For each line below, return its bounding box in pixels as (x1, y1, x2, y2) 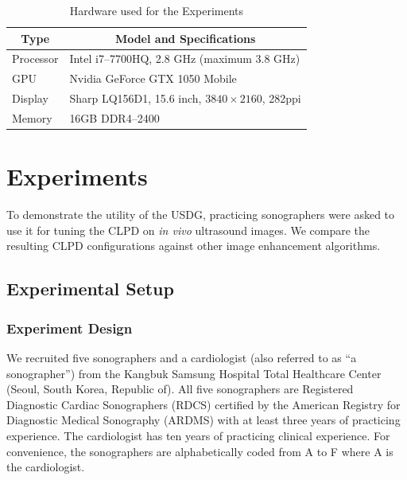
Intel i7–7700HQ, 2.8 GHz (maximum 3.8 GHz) (69, 50, 300, 67)
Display (12, 90, 48, 107)
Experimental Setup (6, 276, 174, 301)
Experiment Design (6, 318, 133, 338)
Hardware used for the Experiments (69, 2, 244, 18)
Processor (12, 50, 59, 67)
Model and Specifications (114, 29, 256, 46)
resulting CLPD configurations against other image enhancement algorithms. (6, 237, 381, 254)
